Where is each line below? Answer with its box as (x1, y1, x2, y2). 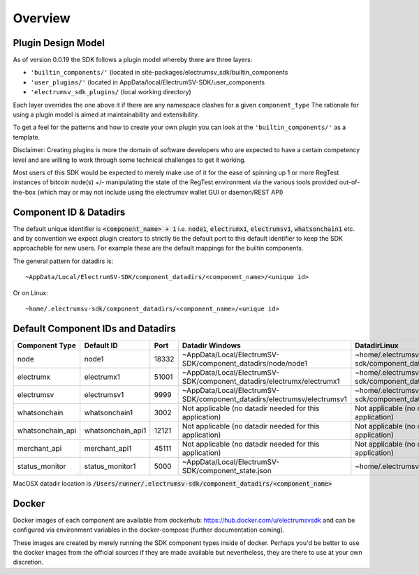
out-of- (339, 178, 360, 186)
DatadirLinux (355, 341, 399, 350)
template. (13, 133, 41, 141)
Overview (13, 10, 71, 26)
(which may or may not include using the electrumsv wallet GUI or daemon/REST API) (37, 188, 284, 196)
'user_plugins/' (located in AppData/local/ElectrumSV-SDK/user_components (30, 77, 265, 87)
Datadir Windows (182, 341, 241, 350)
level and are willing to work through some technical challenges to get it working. (13, 156, 247, 164)
